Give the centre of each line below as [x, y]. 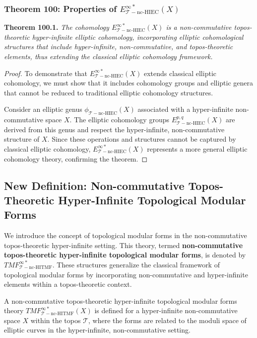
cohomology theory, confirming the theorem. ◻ [76, 158]
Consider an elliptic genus [43, 109]
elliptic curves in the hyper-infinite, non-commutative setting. [97, 330]
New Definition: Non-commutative [94, 185]
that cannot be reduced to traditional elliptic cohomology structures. [109, 92]
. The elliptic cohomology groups [119, 120]
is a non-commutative [199, 27]
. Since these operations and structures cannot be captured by [142, 139]
